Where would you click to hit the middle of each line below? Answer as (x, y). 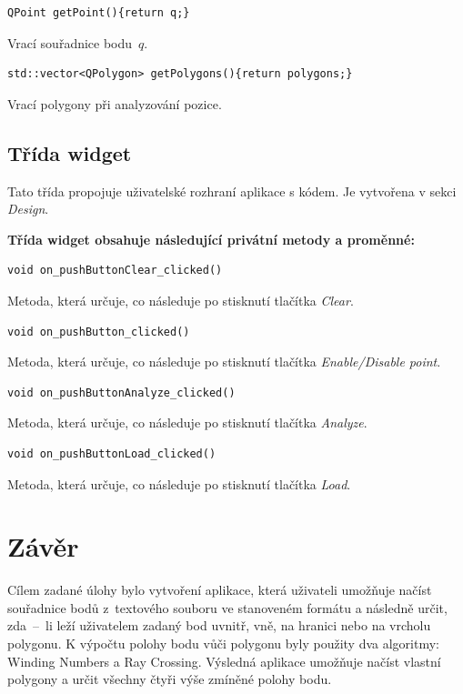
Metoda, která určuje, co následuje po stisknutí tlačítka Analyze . (187, 422)
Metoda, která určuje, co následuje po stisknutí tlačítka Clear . (181, 300)
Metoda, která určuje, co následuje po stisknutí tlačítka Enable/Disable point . (224, 362)
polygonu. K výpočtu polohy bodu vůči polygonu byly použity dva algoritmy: (223, 644)
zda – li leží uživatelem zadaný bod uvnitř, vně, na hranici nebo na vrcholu (219, 625)
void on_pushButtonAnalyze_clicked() (121, 392)
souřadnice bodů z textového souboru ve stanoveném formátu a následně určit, (227, 607)
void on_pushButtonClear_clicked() (115, 271)
